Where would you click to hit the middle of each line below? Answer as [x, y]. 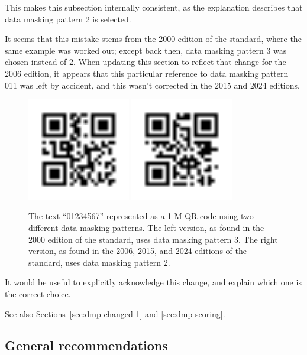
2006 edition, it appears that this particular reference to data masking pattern [147, 73]
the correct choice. [38, 293]
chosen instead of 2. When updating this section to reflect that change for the [146, 62]
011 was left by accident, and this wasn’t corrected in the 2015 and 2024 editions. [152, 85]
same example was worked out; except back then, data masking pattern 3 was [146, 50]
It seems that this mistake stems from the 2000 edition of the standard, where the [153, 39]
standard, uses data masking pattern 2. [99, 262]
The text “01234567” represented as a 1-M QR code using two [141, 216]
